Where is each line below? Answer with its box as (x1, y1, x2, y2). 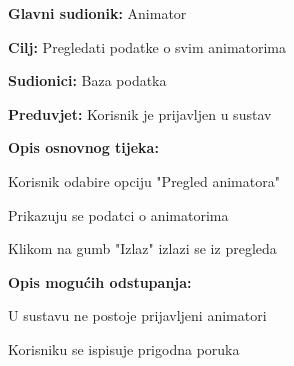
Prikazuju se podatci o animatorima (8, 204, 229, 225)
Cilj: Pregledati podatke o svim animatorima (8, 36, 287, 57)
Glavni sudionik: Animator (8, 3, 187, 23)
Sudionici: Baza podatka (8, 70, 167, 91)
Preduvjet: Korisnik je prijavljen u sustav (8, 103, 272, 124)
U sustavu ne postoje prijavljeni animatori (8, 305, 267, 326)
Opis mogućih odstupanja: (8, 271, 192, 292)
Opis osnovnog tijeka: (8, 137, 159, 158)
